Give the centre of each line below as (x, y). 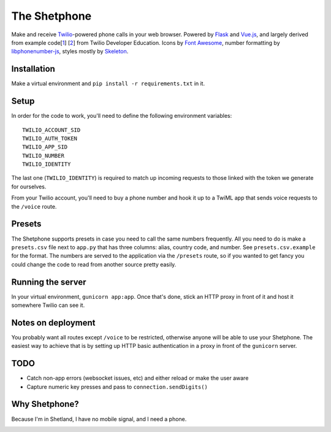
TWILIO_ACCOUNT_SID (51, 130)
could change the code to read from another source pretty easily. (94, 264)
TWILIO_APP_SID (45, 147)
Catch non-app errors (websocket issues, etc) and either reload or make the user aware (138, 378)
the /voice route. (34, 206)
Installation (33, 69)
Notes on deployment (53, 322)
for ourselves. (29, 187)
